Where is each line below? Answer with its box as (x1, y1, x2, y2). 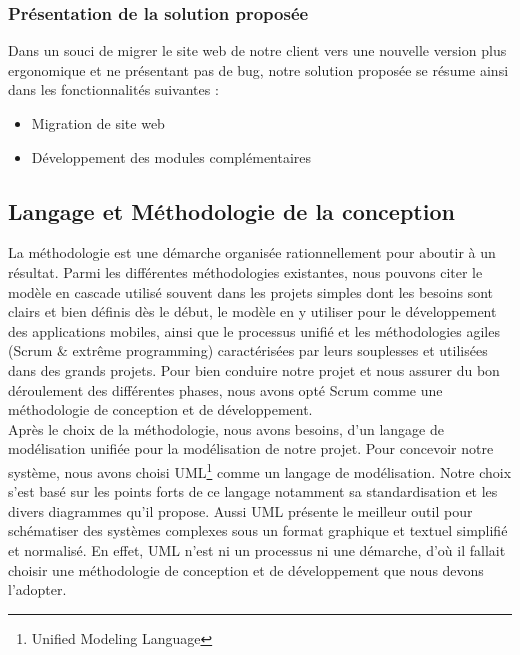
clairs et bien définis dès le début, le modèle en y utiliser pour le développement (8, 301, 497, 322)
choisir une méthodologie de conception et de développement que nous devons (8, 559, 484, 580)
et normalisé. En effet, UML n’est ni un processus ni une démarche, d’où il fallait (8, 539, 506, 560)
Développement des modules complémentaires (31, 146, 312, 167)
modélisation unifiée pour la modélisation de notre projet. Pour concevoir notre (8, 438, 494, 459)
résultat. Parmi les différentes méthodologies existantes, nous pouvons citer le (8, 261, 483, 282)
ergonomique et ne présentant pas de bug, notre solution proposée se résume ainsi (8, 59, 509, 80)
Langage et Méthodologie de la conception (8, 195, 455, 226)
